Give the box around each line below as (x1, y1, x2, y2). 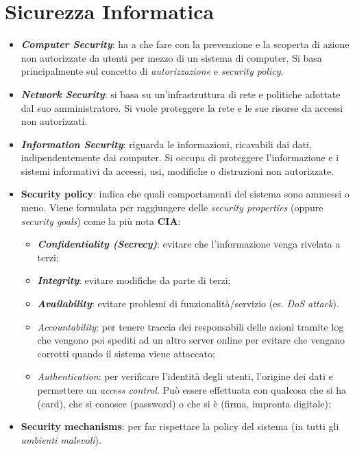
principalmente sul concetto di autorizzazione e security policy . (21, 64, 284, 78)
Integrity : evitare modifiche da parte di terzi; (37, 273, 231, 287)
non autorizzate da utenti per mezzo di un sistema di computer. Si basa (21, 50, 322, 64)
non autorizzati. (21, 114, 88, 128)
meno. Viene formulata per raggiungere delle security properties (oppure (21, 200, 323, 215)
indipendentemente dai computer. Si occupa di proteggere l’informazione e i (21, 150, 339, 165)
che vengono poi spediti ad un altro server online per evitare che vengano (37, 333, 345, 347)
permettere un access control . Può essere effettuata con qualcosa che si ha (37, 383, 347, 396)
